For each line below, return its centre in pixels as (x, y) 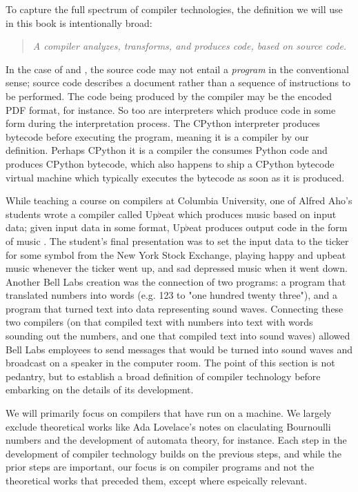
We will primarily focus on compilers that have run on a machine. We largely (169, 413)
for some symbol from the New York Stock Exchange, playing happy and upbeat (176, 254)
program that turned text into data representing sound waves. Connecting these (175, 308)
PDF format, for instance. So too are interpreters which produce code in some (171, 109)
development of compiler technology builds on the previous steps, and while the (173, 453)
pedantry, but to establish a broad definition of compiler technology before (163, 376)
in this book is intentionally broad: (79, 22)
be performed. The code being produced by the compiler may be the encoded (169, 96)
